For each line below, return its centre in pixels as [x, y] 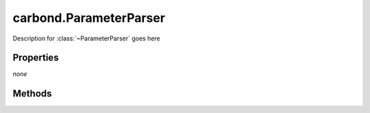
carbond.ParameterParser [89, 18]
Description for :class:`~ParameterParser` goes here [86, 38]
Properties [36, 58]
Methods [32, 93]
